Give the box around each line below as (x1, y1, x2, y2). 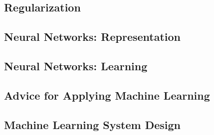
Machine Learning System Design (4, 117, 181, 132)
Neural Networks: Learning (4, 58, 148, 73)
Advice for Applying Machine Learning (4, 87, 210, 103)
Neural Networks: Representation (4, 29, 181, 44)
